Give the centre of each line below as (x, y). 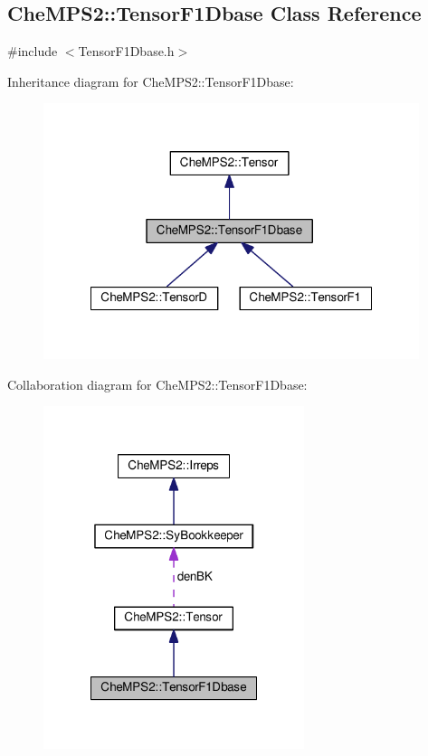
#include (33, 51)
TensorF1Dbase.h (126, 51)
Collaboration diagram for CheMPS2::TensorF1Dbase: (157, 384)
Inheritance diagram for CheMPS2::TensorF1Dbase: (151, 81)
